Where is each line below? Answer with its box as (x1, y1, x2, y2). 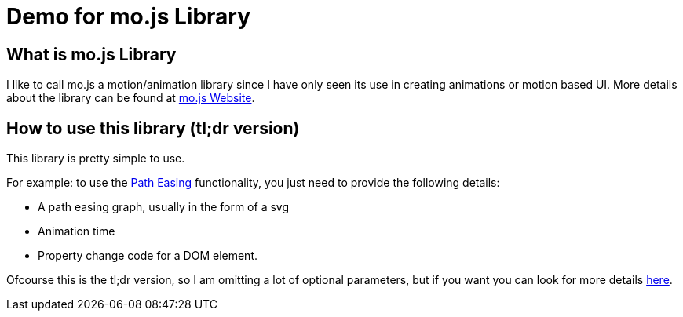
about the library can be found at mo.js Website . (6, 91, 255, 105)
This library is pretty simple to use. (6, 151, 185, 166)
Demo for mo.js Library (6, 3, 251, 30)
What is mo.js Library (6, 44, 177, 64)
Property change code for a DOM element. (38, 249, 258, 263)
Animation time (38, 224, 115, 239)
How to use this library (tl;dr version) (6, 118, 300, 138)
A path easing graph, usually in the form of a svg (38, 200, 289, 214)
